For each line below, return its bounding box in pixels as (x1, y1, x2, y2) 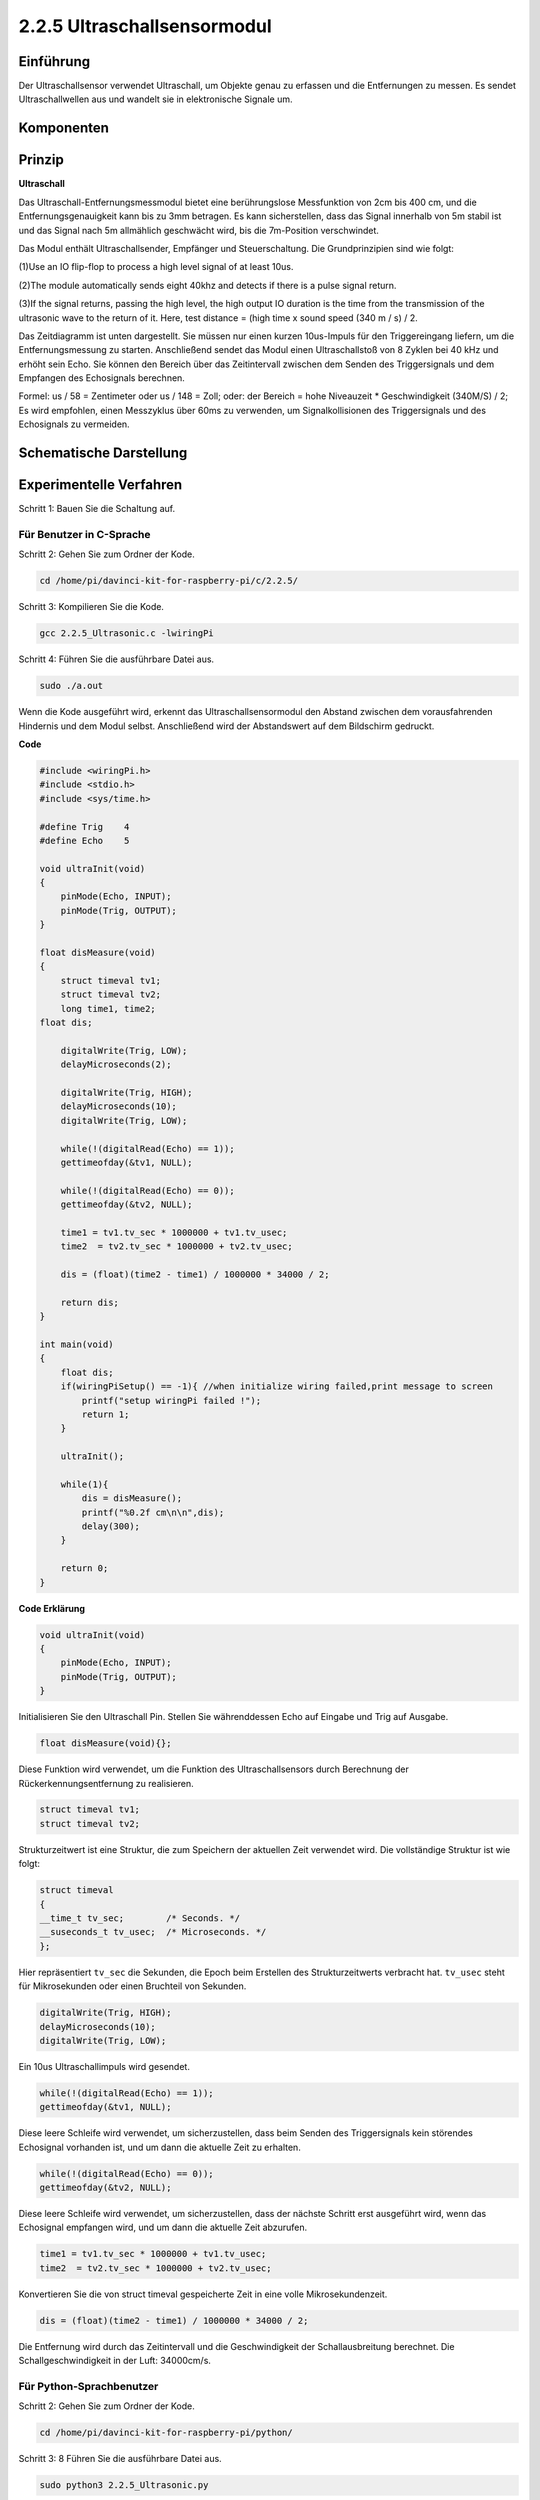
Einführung (18, 53, 90, 70)
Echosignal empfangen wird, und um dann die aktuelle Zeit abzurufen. (18, 2221, 308, 2234)
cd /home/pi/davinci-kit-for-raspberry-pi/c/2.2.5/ (39, 575, 299, 587)
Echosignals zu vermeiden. (18, 418, 130, 430)
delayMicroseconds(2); (60, 1059, 172, 1070)
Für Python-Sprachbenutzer (18, 2379, 159, 2393)
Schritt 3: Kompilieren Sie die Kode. (18, 601, 165, 613)
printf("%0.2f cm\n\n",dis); (81, 1506, 225, 1518)
